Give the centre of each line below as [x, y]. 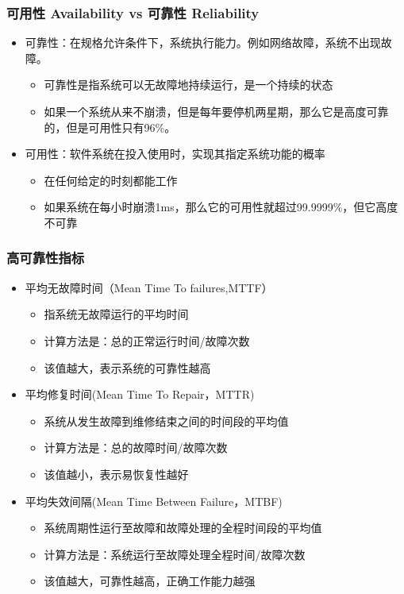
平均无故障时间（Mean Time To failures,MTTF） [149, 287]
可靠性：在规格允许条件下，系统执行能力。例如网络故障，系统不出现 [203, 42]
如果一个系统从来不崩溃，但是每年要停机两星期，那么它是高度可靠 [216, 111]
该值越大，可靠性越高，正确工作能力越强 [150, 581]
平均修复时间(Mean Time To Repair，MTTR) [140, 394]
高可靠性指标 [46, 258]
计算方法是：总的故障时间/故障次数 [136, 447]
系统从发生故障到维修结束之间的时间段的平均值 [166, 420]
